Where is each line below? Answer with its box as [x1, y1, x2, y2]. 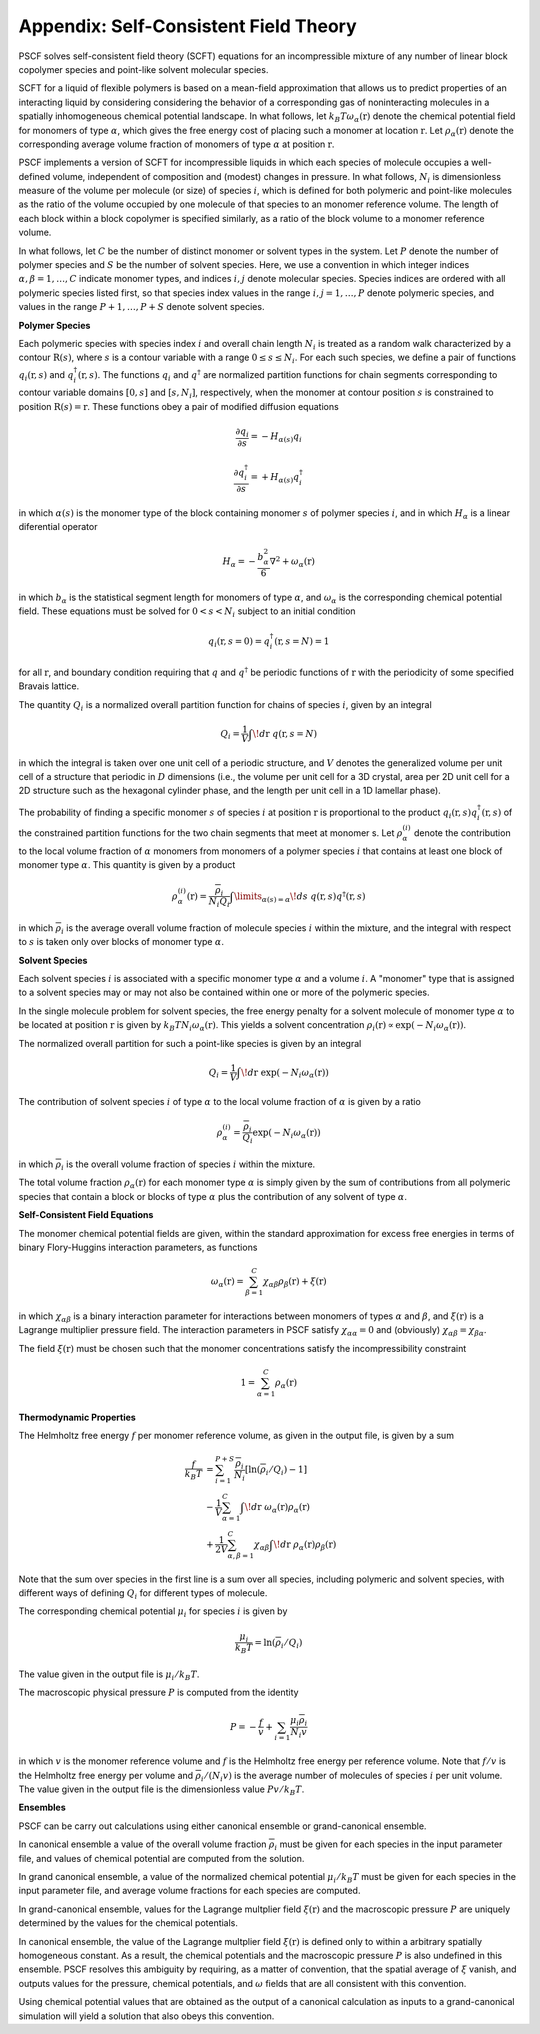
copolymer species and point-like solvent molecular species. [18, 63, 269, 75]
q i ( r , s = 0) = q [208, 636, 270, 649]
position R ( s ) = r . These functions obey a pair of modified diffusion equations [18, 400, 339, 412]
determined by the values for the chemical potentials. [18, 1917, 239, 1929]
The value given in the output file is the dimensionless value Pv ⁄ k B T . [18, 1783, 305, 1797]
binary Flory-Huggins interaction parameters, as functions [18, 1241, 258, 1253]
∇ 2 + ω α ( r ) [269, 555, 315, 570]
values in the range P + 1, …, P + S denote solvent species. [18, 301, 265, 313]
